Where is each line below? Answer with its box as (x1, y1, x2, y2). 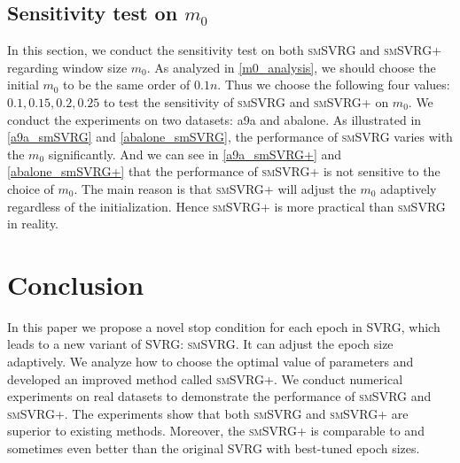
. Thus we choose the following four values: (217, 75, 450, 94)
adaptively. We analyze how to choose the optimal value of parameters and (7, 352, 414, 371)
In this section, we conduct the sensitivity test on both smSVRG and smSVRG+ (7, 41, 442, 59)
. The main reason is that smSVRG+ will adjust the (74, 179, 356, 197)
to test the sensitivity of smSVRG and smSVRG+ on (103, 92, 389, 111)
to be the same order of (63, 75, 191, 94)
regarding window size (7, 58, 128, 76)
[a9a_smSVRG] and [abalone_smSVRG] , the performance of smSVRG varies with (7, 127, 453, 146)
